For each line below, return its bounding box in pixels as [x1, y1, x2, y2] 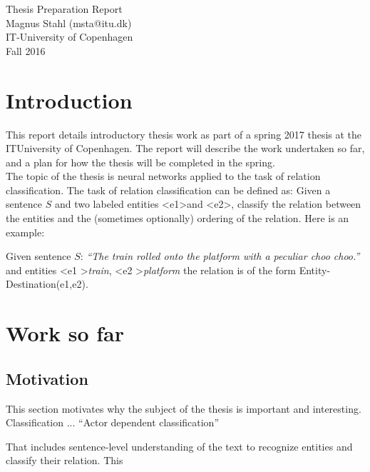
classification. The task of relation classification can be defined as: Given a [6, 182, 331, 197]
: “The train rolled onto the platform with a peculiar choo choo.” [80, 248, 360, 263]
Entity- [299, 262, 331, 277]
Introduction [6, 85, 133, 114]
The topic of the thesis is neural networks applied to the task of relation [6, 169, 321, 184]
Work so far [6, 318, 124, 348]
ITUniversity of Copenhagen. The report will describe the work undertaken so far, [6, 141, 365, 156]
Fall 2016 [6, 43, 46, 58]
